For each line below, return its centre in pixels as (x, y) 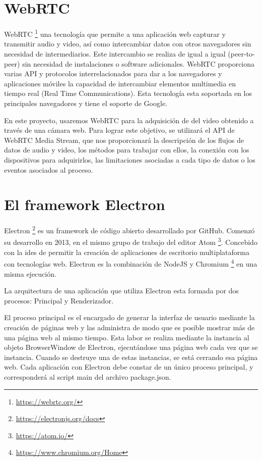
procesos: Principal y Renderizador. (59, 300)
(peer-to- (241, 53)
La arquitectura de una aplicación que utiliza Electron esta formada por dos (121, 291)
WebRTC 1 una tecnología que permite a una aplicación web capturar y (115, 33)
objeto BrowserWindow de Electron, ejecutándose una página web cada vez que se (131, 347)
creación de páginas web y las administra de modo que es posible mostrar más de (129, 327)
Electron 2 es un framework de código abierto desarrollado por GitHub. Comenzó (129, 229)
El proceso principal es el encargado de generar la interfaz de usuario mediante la (129, 317)
